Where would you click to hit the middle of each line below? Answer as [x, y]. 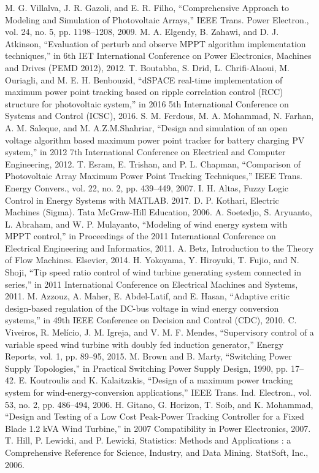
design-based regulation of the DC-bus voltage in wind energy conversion [142, 308]
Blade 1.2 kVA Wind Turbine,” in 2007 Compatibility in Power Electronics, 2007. [158, 428]
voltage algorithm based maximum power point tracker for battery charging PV [155, 140]
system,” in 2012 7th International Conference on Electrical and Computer [145, 152]
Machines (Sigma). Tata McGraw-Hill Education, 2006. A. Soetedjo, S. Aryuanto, [159, 212]
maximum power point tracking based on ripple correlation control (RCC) [144, 92]
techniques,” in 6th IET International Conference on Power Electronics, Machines [158, 56]
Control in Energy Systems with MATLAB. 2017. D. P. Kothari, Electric [142, 200]
